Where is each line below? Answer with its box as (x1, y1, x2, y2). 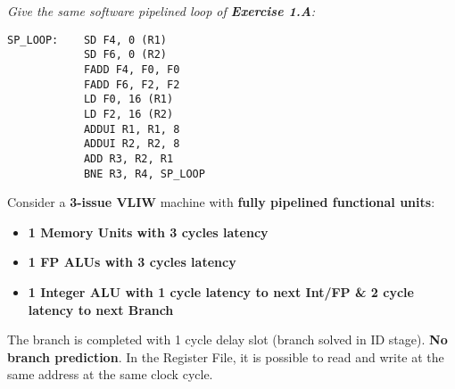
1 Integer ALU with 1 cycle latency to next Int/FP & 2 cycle (28, 282, 414, 301)
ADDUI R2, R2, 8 (83, 137, 180, 151)
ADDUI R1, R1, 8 (83, 122, 180, 136)
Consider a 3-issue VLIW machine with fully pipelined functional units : (7, 193, 435, 211)
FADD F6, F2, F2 (83, 78, 180, 91)
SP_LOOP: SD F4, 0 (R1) (7, 33, 167, 46)
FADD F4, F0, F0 (83, 62, 180, 76)
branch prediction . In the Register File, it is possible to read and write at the (7, 347, 444, 366)
